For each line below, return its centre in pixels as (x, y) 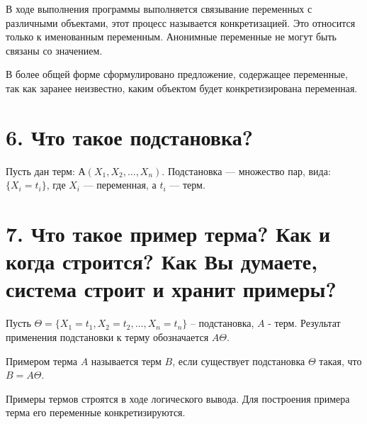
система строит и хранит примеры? (171, 289)
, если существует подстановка (239, 361)
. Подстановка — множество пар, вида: (246, 171)
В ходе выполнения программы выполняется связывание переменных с (159, 9)
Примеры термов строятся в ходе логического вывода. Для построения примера (178, 398)
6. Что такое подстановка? (129, 136)
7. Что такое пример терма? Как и (168, 234)
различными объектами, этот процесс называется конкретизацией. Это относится (181, 22)
